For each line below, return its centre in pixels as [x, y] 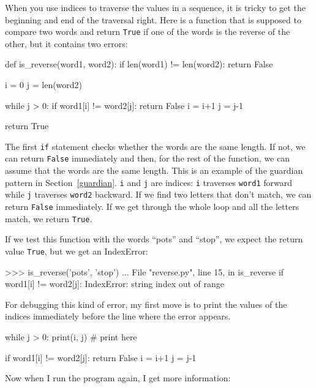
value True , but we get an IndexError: [77, 251]
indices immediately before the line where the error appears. [118, 316]
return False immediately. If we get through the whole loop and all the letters [152, 207]
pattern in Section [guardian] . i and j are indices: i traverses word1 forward [149, 182]
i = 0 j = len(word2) [44, 85]
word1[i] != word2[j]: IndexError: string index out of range [115, 284]
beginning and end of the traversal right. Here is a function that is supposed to [153, 19]
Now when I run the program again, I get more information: [118, 378]
